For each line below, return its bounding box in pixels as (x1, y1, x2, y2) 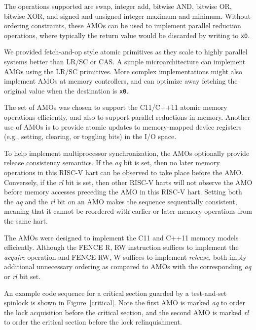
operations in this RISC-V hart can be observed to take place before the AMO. (4, 167, 244, 178)
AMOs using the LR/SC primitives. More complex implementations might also (4, 66, 243, 76)
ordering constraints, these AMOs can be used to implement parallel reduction (4, 20, 241, 31)
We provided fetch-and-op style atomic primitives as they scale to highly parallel (4, 47, 248, 57)
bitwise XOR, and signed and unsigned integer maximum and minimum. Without (4, 10, 251, 21)
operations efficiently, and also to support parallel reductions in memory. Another (4, 112, 251, 122)
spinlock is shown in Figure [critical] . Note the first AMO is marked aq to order (4, 297, 245, 308)
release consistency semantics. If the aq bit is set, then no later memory (4, 157, 220, 168)
